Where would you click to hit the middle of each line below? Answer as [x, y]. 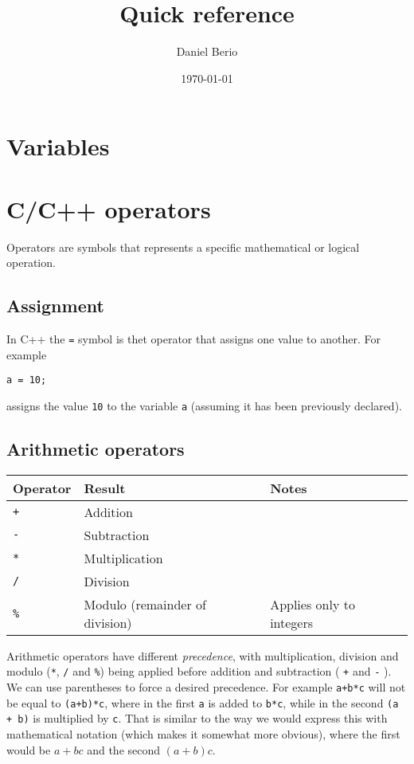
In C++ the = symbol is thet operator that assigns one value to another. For [193, 339]
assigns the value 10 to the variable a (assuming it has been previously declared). [204, 405]
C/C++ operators [109, 208]
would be [29, 749]
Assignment [55, 306]
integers [292, 622]
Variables [58, 146]
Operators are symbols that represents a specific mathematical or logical [183, 247]
